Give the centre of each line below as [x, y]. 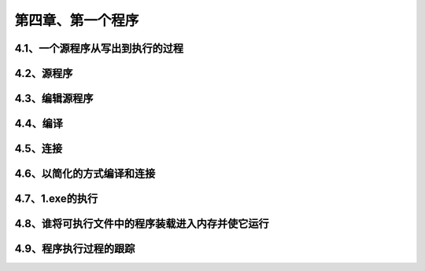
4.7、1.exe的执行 [56, 199]
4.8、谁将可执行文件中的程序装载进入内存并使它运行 [142, 224]
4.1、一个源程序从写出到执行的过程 [99, 48]
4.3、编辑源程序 [54, 99]
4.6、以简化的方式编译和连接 [85, 174]
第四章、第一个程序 [77, 20]
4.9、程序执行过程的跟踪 [75, 249]
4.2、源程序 [44, 73]
